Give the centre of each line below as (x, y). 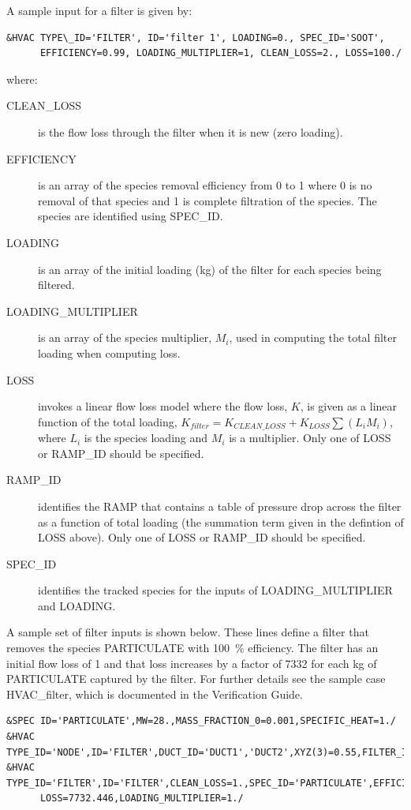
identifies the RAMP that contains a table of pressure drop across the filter (220, 506)
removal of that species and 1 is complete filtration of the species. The (207, 200)
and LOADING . (77, 605)
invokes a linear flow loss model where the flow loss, (163, 406)
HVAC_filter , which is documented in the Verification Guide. (155, 694)
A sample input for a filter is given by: (99, 10)
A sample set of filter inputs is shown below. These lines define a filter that (188, 632)
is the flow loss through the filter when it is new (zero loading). (191, 131)
